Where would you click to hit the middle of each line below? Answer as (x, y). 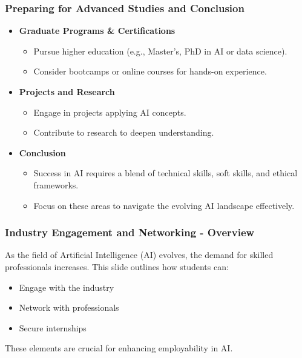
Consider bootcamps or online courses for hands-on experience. (150, 71)
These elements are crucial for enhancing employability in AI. (119, 348)
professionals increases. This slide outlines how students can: (117, 266)
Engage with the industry (67, 287)
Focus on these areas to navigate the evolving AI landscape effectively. (164, 205)
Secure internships (53, 327)
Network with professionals (69, 307)
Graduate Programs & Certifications (97, 31)
